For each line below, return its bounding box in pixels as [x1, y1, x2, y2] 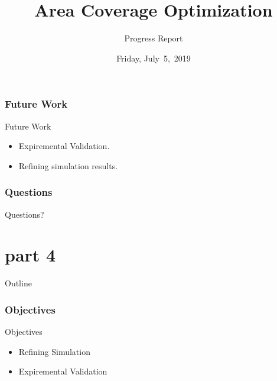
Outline [5, 277, 32, 289]
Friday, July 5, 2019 [116, 51, 191, 64]
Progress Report [124, 32, 183, 44]
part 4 [5, 243, 56, 267]
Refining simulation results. [18, 159, 118, 172]
